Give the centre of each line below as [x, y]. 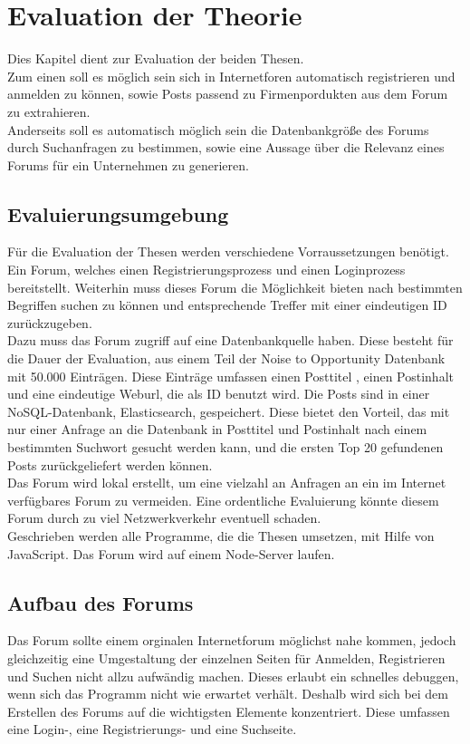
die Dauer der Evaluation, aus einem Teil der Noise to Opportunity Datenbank [226, 358]
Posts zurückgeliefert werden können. [110, 464]
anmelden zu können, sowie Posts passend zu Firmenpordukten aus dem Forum [228, 94]
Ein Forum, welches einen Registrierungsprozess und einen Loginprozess [206, 270]
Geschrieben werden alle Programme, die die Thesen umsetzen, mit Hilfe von [221, 535]
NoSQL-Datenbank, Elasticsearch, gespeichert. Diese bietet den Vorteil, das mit [229, 411]
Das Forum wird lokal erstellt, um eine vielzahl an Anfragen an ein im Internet [227, 483]
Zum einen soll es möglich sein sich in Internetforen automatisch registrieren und [231, 76]
